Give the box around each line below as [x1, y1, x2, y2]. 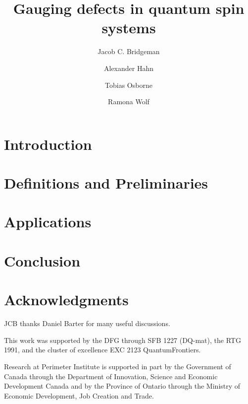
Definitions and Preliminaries [4, 173, 208, 193]
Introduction [4, 134, 92, 154]
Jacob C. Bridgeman [98, 46, 160, 57]
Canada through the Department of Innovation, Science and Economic [4, 371, 218, 381]
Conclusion [4, 250, 81, 270]
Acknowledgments [4, 289, 129, 310]
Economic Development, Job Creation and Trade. [4, 390, 154, 401]
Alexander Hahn [103, 63, 153, 73]
